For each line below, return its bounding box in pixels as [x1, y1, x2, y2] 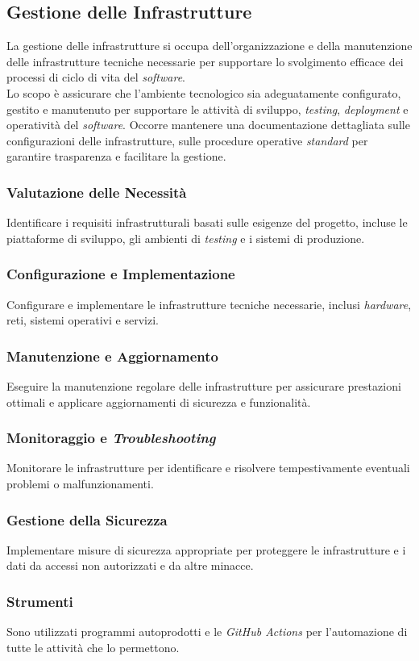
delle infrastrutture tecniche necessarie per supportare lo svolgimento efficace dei [6, 52, 404, 69]
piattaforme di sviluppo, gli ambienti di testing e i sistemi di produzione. [6, 229, 365, 246]
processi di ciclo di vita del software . [6, 69, 186, 86]
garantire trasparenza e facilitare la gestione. [6, 148, 226, 165]
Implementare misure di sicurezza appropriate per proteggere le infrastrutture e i [6, 541, 406, 558]
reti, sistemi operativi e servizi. [6, 312, 159, 328]
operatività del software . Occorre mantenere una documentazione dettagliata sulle [6, 116, 410, 133]
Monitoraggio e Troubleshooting [6, 428, 216, 448]
